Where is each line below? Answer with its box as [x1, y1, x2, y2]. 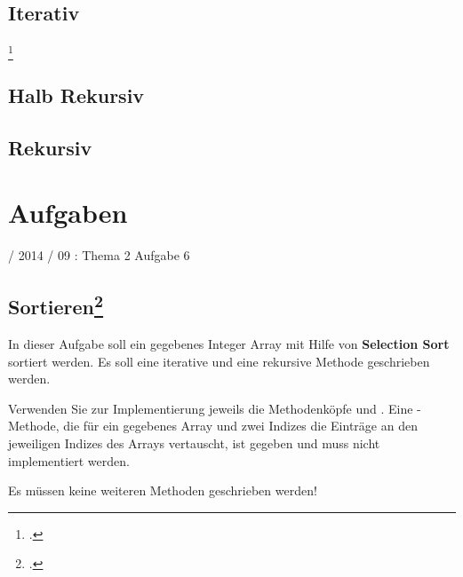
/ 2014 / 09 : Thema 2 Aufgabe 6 [8, 246, 190, 265]
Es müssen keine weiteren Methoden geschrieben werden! [8, 481, 317, 500]
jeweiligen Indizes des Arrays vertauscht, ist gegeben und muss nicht [8, 433, 380, 452]
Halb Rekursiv [8, 81, 145, 108]
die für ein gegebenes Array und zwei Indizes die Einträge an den [63, 416, 418, 435]
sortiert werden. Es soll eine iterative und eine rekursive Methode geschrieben [8, 352, 430, 370]
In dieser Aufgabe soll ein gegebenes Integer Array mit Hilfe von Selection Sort [8, 335, 450, 353]
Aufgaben [8, 194, 128, 231]
